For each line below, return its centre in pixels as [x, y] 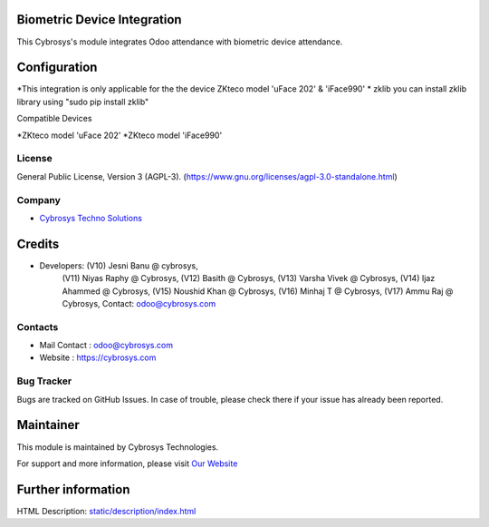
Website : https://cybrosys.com [98, 357]
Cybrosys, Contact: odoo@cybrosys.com [139, 303]
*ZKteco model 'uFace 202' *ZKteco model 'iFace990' [120, 135]
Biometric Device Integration [99, 20]
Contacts [38, 327]
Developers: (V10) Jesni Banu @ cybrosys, [119, 265]
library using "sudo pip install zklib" [83, 102]
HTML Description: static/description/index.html [106, 511]
